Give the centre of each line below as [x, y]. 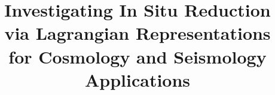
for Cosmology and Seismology [137, 56]
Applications [137, 79]
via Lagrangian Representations [137, 33]
